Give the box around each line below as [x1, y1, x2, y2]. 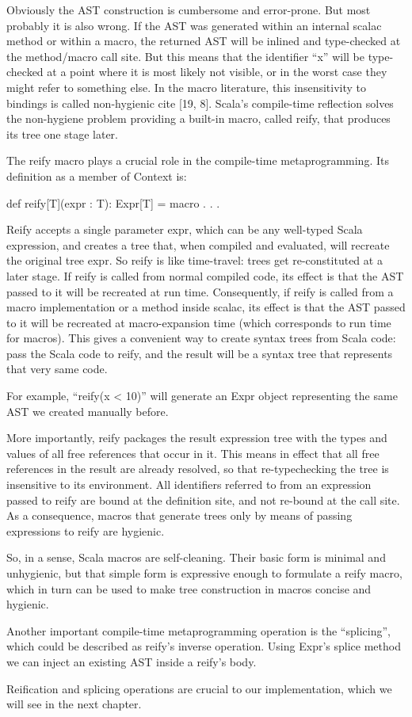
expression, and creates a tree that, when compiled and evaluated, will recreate [6, 236, 390, 253]
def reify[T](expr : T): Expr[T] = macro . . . [6, 194, 220, 211]
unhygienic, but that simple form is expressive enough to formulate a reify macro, [6, 565, 402, 581]
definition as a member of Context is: [6, 167, 187, 184]
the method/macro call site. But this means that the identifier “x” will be [6, 48, 364, 64]
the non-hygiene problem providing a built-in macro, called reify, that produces [6, 110, 391, 127]
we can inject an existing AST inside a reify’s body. [6, 653, 257, 669]
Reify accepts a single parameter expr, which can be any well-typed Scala [6, 221, 363, 238]
